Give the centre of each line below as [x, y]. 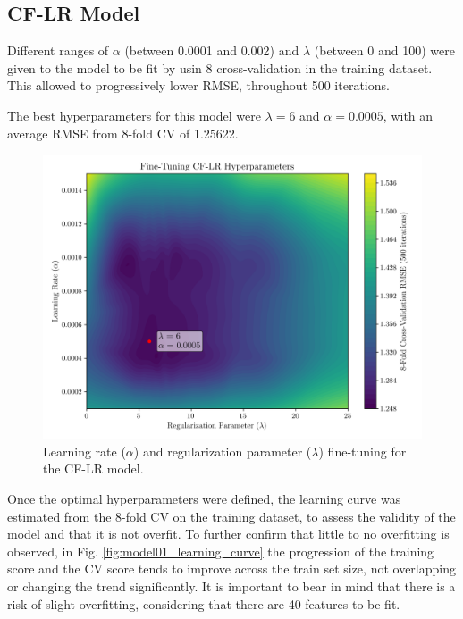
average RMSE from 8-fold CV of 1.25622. [123, 133]
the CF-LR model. [93, 468]
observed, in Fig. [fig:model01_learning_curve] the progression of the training [221, 551]
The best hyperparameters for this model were [134, 115]
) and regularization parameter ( [223, 451]
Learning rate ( [84, 451]
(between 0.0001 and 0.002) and [212, 50]
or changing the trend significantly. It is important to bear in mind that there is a [231, 586]
